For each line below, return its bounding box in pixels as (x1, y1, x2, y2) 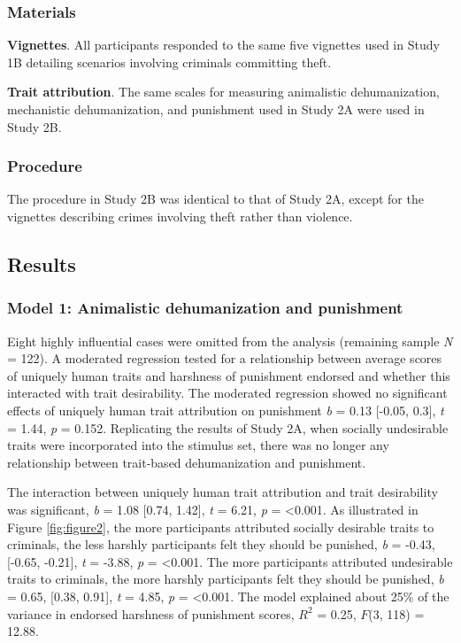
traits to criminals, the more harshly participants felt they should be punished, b (7, 569, 444, 588)
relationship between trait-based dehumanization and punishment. (7, 453, 366, 471)
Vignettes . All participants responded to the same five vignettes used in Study (7, 35, 440, 54)
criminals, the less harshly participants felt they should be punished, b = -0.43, (7, 535, 435, 554)
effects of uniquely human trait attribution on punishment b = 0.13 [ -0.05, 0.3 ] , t (7, 400, 444, 419)
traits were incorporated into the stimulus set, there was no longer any (7, 436, 389, 454)
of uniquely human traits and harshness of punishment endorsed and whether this (7, 366, 450, 384)
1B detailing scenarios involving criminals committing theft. (7, 52, 332, 71)
